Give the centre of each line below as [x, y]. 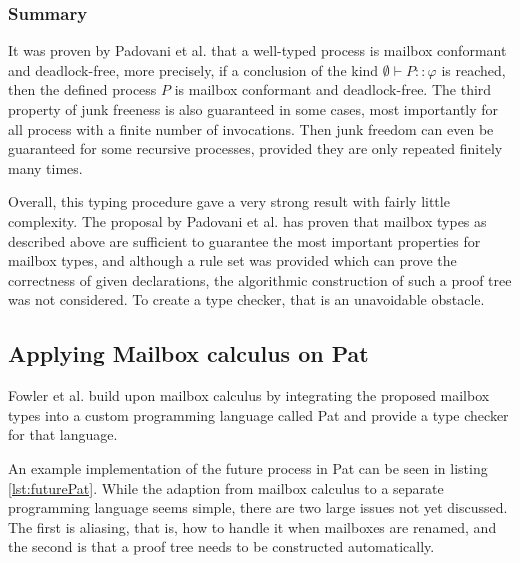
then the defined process [82, 89]
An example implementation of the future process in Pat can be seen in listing [248, 467]
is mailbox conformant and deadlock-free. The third [333, 89]
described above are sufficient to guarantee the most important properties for [244, 240]
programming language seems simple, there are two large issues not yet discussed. [258, 507]
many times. [45, 167]
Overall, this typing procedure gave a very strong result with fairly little [229, 201]
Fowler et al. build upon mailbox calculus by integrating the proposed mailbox [249, 395]
